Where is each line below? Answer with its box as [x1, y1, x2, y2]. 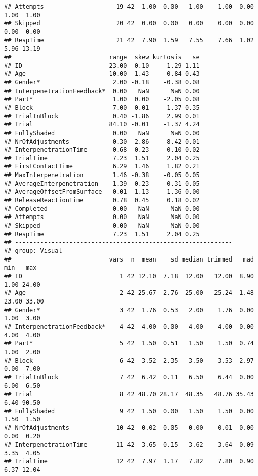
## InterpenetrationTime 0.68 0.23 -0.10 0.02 [4, 146, 200, 154]
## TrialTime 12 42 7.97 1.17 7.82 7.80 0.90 [4, 458, 254, 465]
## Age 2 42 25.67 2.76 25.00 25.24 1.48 [4, 289, 254, 297]
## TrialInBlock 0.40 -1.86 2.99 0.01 [4, 112, 200, 120]
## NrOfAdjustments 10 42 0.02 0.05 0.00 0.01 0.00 [4, 424, 254, 431]
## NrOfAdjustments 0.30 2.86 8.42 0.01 [4, 138, 200, 145]
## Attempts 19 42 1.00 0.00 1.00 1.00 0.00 [4, 3, 254, 10]
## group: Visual [4, 247, 62, 255]
